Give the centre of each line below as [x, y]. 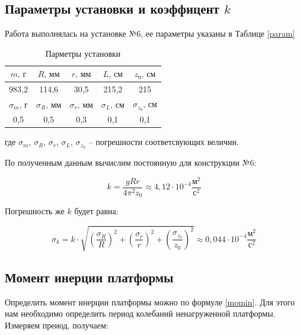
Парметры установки [83, 53]
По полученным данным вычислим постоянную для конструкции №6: [131, 162]
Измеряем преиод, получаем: [57, 325]
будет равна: [96, 211]
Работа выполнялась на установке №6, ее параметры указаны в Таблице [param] [150, 33]
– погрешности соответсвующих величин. [164, 142]
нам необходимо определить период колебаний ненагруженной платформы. [140, 313]
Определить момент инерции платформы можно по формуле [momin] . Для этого [150, 302]
